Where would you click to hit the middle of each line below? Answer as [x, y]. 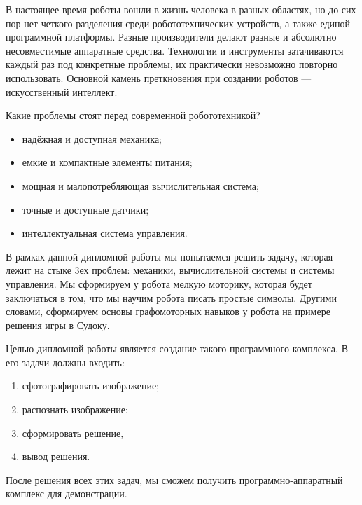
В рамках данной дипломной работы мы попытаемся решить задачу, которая [169, 256]
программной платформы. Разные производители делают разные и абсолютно [171, 37]
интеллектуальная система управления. [105, 233]
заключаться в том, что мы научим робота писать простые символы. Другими [171, 297]
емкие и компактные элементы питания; [107, 162]
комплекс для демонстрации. [67, 493]
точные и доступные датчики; [85, 209]
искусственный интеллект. [62, 91]
